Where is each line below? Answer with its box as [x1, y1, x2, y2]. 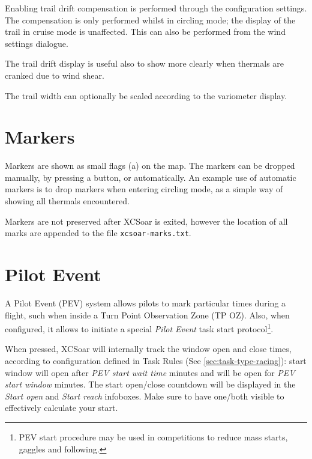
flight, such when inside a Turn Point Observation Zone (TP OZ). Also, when [5, 308, 290, 321]
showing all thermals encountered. [5, 195, 130, 207]
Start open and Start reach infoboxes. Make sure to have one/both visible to [5, 389, 284, 402]
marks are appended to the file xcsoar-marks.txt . [5, 226, 191, 239]
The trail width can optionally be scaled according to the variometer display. [5, 89, 287, 102]
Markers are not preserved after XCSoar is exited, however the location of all [5, 214, 288, 227]
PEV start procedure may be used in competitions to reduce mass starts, [19, 431, 288, 443]
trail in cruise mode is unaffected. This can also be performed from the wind [5, 25, 286, 38]
